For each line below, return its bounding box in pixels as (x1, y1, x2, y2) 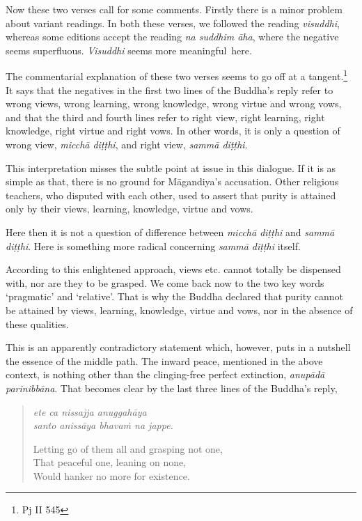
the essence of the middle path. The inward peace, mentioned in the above (6, 353, 323, 368)
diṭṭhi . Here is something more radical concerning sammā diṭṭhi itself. (6, 238, 301, 253)
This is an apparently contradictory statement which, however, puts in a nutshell (6, 340, 351, 355)
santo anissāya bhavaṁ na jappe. (33, 418, 173, 433)
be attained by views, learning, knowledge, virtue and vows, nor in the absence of (6, 302, 353, 317)
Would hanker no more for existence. (33, 468, 190, 483)
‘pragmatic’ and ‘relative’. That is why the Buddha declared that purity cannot (6, 289, 344, 304)
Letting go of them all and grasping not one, (33, 441, 223, 456)
